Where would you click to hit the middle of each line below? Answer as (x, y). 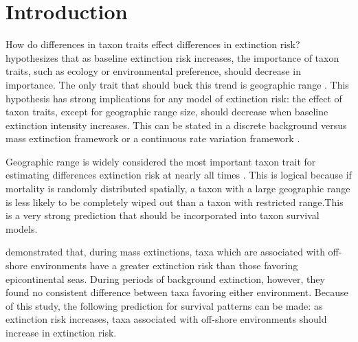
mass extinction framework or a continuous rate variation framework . (153, 138)
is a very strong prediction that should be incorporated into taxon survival (163, 215)
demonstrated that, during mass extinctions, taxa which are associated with (165, 252)
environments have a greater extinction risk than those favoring (164, 265)
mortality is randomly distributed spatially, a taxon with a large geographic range (178, 189)
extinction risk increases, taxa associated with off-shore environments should (166, 319)
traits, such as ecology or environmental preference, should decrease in (153, 71)
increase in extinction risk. (61, 332)
